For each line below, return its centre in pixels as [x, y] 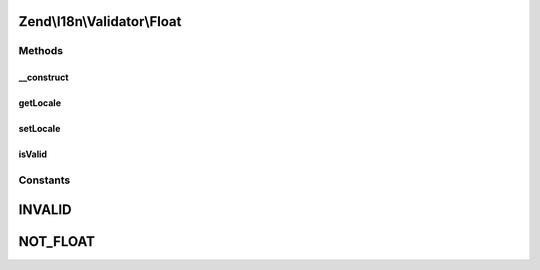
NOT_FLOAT [56, 241]
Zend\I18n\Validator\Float [100, 21]
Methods [41, 51]
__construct [43, 77]
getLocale [40, 103]
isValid [33, 154]
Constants [44, 180]
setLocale [39, 129]
